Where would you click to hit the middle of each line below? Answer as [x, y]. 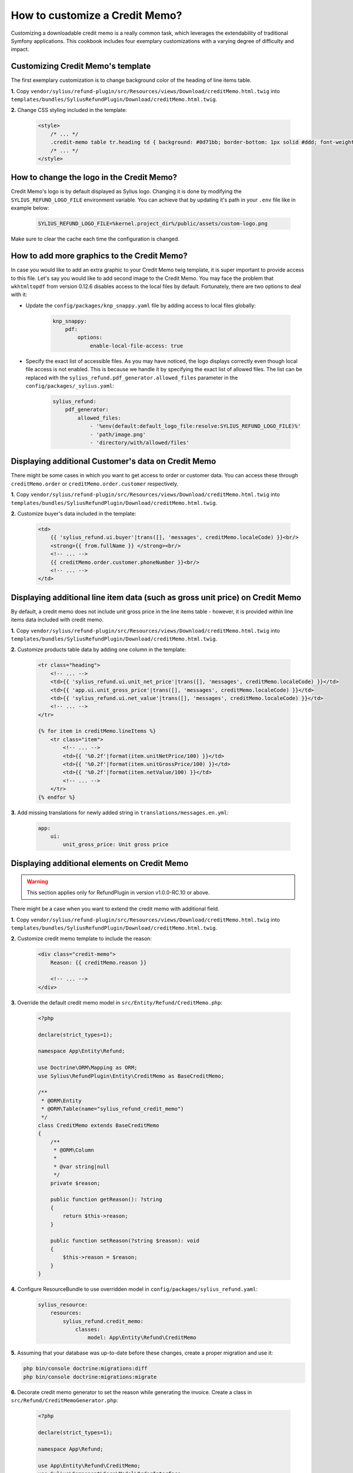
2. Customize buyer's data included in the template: [74, 513]
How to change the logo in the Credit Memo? [94, 178]
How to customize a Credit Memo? [96, 15]
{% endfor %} [57, 797]
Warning [37, 881]
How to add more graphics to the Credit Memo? [99, 256]
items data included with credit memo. [57, 620]
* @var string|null [81, 1166]
